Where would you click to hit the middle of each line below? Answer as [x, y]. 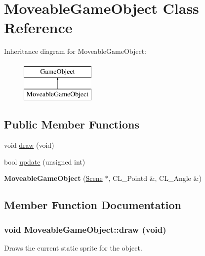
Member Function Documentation [93, 205]
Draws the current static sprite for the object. [73, 248]
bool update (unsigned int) [45, 161]
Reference [38, 27]
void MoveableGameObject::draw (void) [85, 229]
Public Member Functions [72, 124]
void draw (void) [29, 145]
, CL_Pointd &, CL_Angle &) [155, 178]
